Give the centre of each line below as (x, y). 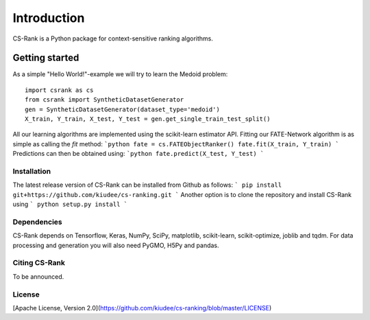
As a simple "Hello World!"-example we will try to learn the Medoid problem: (120, 74)
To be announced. (38, 276)
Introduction (49, 18)
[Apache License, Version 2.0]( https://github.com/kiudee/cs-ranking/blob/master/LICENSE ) (142, 308)
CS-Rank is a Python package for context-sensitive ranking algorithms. (113, 38)
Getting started (46, 58)
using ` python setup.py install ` (70, 204)
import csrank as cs (59, 90)
